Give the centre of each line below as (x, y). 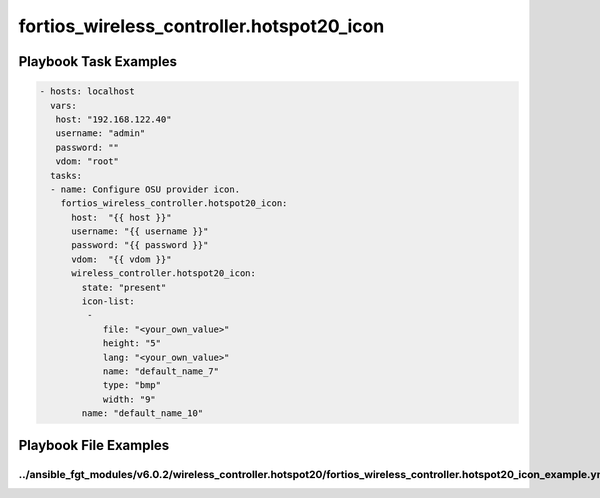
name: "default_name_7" (161, 371)
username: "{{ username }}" (140, 231)
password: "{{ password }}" (140, 245)
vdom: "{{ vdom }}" (121, 259)
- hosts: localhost (87, 91)
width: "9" (129, 399)
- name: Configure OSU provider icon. (145, 189)
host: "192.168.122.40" (113, 119)
